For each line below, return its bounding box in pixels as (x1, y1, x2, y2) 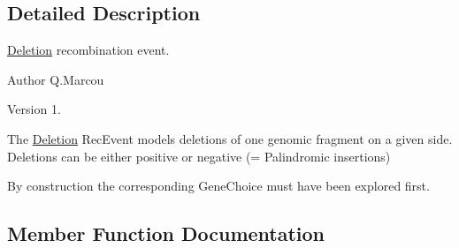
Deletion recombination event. (7, 41, 170, 59)
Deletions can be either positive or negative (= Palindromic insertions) (7, 147, 391, 165)
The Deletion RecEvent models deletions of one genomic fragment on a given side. (7, 129, 453, 147)
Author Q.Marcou (7, 70, 104, 88)
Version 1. (7, 100, 61, 118)
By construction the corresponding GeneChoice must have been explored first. (7, 177, 430, 195)
